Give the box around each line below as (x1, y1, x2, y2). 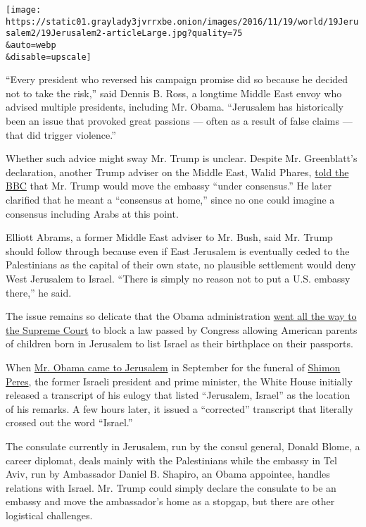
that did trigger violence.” (6, 127, 116, 142)
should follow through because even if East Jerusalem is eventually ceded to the (6, 243, 350, 258)
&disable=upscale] (6, 51, 91, 62)
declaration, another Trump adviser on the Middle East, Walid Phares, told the (6, 164, 349, 179)
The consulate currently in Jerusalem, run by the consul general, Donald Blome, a (6, 438, 360, 453)
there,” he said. (6, 285, 72, 299)
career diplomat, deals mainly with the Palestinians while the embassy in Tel (6, 452, 337, 467)
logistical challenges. (6, 507, 93, 522)
